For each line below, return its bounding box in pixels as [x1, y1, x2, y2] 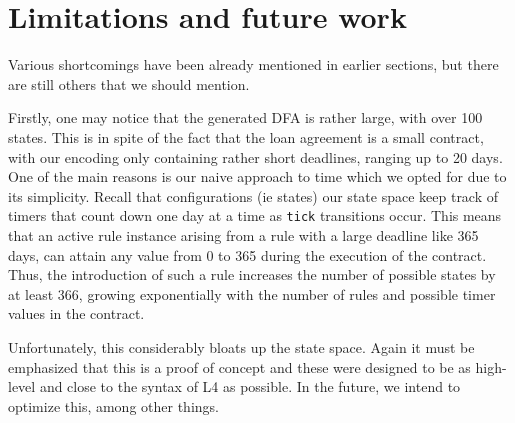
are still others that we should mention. [8, 73, 250, 94]
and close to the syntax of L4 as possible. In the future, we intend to [39, 376, 461, 397]
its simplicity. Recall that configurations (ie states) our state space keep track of [8, 185, 499, 206]
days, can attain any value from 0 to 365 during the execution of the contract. [8, 244, 487, 265]
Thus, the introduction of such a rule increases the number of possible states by [8, 264, 496, 285]
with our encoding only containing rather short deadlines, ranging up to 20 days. [8, 146, 503, 167]
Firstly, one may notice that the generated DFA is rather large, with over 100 [8, 107, 483, 128]
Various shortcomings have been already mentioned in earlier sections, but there [8, 54, 499, 75]
